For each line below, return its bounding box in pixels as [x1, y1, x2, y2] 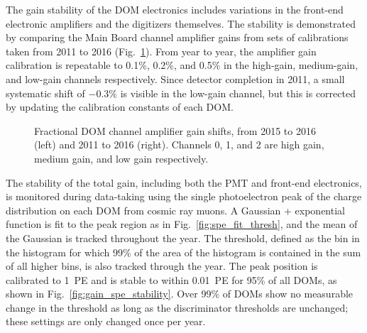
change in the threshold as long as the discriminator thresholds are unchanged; [6, 300, 349, 315]
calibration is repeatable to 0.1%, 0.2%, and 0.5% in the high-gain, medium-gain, [6, 58, 358, 72]
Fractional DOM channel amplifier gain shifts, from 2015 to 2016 [34, 123, 316, 138]
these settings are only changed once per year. [6, 314, 206, 329]
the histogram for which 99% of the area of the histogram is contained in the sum [6, 244, 361, 259]
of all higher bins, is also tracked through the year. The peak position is [6, 258, 318, 273]
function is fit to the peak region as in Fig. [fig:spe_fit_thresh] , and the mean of [6, 217, 358, 231]
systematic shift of [6, 85, 85, 100]
